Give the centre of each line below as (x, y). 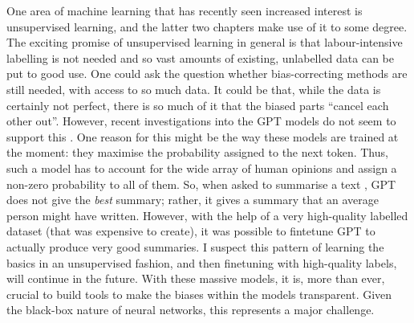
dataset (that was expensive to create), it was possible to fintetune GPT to (191, 231)
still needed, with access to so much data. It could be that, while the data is (194, 89)
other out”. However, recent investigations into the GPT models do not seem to (201, 121)
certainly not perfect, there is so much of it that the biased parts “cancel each (198, 105)
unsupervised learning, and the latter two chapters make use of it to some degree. (207, 26)
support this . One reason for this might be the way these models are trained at (203, 136)
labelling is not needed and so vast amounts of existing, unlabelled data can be (201, 57)
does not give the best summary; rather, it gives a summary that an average (193, 200)
